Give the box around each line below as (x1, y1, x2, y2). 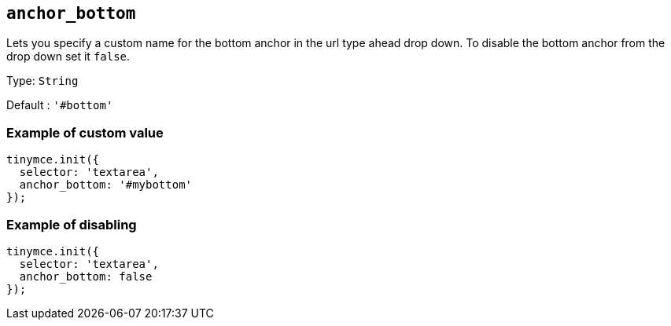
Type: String (6, 74, 79, 88)
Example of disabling (6, 216, 137, 233)
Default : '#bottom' (6, 98, 113, 112)
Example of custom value (6, 124, 164, 141)
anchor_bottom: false (19, 269, 153, 283)
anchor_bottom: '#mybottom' (19, 178, 193, 192)
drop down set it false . (6, 49, 131, 64)
